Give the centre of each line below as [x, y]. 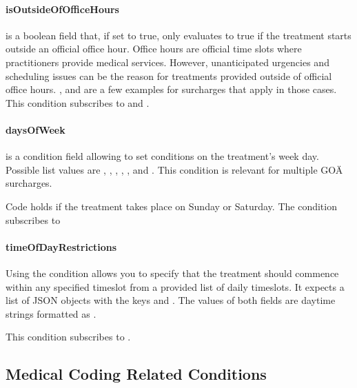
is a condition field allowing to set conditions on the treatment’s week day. [162, 156]
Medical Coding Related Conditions [136, 374]
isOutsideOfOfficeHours [62, 9]
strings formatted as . [51, 313]
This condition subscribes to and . [78, 102]
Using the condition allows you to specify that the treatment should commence [172, 273]
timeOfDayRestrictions [61, 246]
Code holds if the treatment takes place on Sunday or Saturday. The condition [171, 206]
